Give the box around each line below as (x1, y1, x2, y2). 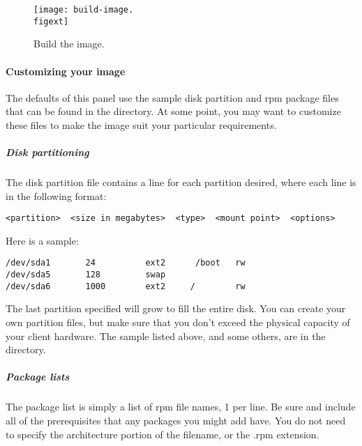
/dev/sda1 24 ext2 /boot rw (6, 258, 246, 268)
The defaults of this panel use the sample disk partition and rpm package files (6, 90, 339, 105)
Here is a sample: (6, 233, 79, 247)
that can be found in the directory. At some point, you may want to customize (6, 104, 341, 118)
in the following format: (6, 188, 107, 203)
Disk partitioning (6, 145, 89, 160)
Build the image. (33, 36, 105, 51)
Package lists (6, 369, 70, 384)
